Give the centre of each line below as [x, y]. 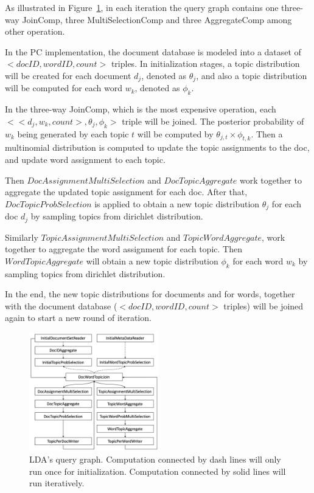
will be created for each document [68, 75]
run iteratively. [57, 483]
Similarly [22, 237]
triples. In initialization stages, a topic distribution [205, 64]
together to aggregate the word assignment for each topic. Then [124, 249]
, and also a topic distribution [252, 75]
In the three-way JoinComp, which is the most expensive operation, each [141, 109]
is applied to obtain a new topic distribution [177, 203]
